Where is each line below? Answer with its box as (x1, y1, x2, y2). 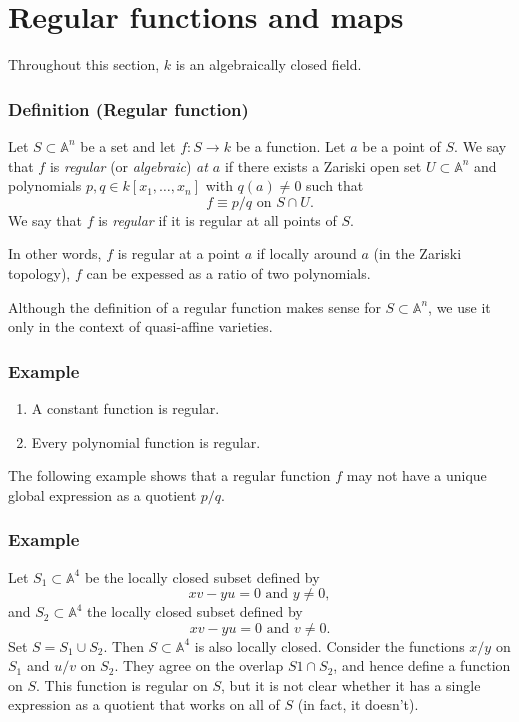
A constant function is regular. (31, 397, 220, 418)
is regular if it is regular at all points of (98, 209, 337, 230)
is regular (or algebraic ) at (49, 155, 208, 176)
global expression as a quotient (8, 484, 197, 505)
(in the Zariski (373, 243, 462, 264)
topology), (8, 262, 71, 283)
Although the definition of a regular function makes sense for (8, 296, 381, 317)
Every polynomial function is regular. (31, 431, 261, 452)
